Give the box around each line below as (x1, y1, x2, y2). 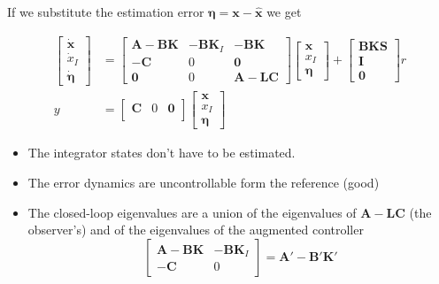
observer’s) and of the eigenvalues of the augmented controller (27, 220, 364, 239)
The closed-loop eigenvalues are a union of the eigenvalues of (27, 203, 357, 221)
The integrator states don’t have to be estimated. (27, 143, 296, 162)
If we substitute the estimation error (7, 3, 204, 20)
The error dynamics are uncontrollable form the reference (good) (27, 173, 380, 192)
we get (266, 3, 302, 20)
